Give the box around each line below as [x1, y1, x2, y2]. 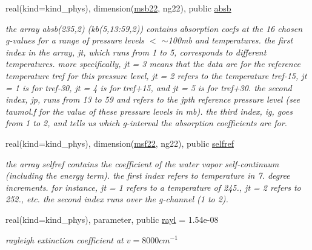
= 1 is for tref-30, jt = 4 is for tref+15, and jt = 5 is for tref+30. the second [5, 81, 292, 94]
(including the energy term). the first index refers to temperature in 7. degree [5, 169, 290, 182]
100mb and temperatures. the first [168, 34, 293, 46]
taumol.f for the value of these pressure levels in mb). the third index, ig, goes [5, 104, 293, 117]
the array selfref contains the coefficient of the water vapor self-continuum [5, 157, 279, 170]
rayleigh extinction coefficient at [5, 233, 124, 246]
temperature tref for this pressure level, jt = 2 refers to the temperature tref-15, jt [5, 69, 307, 82]
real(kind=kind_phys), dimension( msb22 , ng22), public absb [5, 2, 231, 14]
